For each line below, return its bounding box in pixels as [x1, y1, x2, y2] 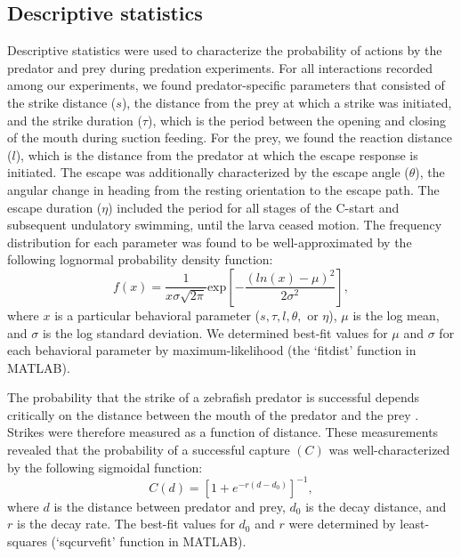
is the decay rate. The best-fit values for [16, 514, 235, 533]
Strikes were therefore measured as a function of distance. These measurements [7, 423, 439, 441]
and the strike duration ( [7, 110, 142, 129]
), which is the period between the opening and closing [147, 110, 447, 129]
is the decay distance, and [305, 496, 447, 515]
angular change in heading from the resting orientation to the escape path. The [7, 180, 440, 198]
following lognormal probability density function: [7, 250, 273, 269]
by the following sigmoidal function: [7, 457, 203, 476]
